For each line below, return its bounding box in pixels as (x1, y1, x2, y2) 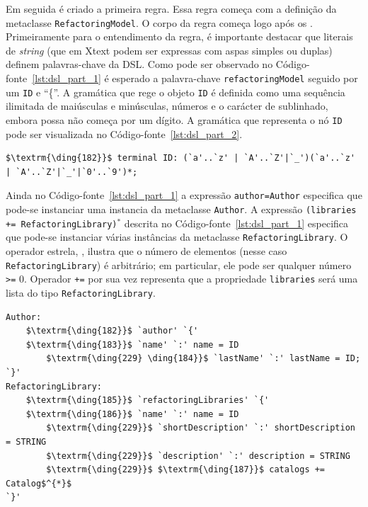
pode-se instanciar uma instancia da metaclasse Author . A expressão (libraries (6, 202, 357, 217)
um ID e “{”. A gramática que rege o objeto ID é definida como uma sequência (6, 84, 345, 99)
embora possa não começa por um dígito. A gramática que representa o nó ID (6, 112, 343, 127)
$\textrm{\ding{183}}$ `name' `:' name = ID (25, 339, 239, 350)
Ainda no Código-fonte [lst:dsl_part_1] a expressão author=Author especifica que (6, 188, 362, 203)
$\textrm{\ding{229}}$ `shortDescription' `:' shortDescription (46, 423, 355, 433)
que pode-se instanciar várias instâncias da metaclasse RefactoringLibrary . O (6, 229, 348, 244)
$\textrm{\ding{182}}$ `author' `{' (25, 326, 199, 336)
